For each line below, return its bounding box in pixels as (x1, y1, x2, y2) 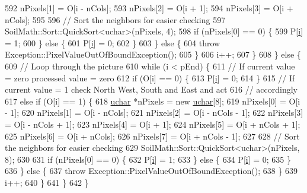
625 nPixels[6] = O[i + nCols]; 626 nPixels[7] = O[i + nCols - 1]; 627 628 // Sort (5, 129, 300, 142)
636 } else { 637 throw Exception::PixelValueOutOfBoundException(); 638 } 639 (5, 164, 298, 177)
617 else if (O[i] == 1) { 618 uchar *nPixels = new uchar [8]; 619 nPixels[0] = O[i (5, 94, 300, 107)
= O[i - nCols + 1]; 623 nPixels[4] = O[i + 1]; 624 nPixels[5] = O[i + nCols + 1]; (5, 118, 300, 130)
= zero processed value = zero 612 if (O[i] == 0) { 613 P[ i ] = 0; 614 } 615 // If (5, 71, 295, 84)
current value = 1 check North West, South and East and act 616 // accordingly (5, 83, 298, 96)
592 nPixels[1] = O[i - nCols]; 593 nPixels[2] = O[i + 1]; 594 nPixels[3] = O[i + (5, 2, 293, 14)
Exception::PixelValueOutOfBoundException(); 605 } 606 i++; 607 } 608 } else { (5, 48, 301, 61)
